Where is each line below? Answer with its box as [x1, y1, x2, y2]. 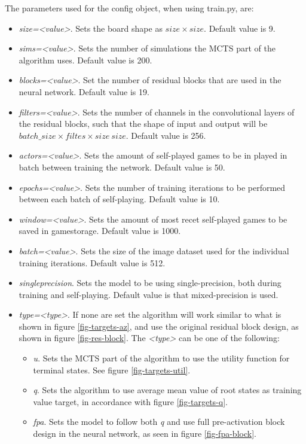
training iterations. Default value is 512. [19, 256, 166, 269]
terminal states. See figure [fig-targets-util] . [33, 363, 191, 376]
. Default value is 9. [204, 22, 276, 34]
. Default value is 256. [126, 129, 206, 141]
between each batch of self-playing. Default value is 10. [19, 193, 220, 205]
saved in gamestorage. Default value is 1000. [19, 224, 181, 237]
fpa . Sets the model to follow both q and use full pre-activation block [33, 415, 285, 428]
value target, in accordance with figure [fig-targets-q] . [33, 395, 228, 407]
